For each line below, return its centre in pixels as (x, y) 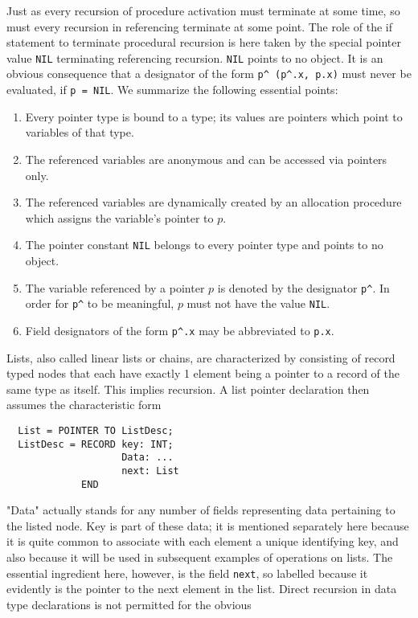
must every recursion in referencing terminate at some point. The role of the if (199, 26)
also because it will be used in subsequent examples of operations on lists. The (200, 557)
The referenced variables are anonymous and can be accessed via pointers (206, 159)
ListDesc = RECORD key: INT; (96, 444)
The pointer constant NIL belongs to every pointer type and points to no (204, 245)
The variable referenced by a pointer (115, 287)
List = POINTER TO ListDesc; (96, 430)
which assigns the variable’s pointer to (119, 217)
